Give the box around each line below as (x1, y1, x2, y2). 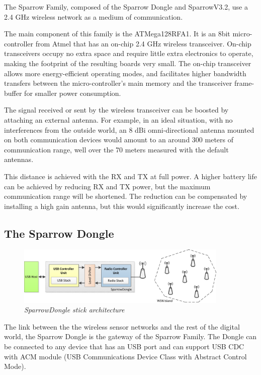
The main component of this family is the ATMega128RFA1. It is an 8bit (4, 28, 230, 39)
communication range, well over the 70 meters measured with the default (4, 144, 229, 154)
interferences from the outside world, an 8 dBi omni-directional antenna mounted (4, 124, 254, 135)
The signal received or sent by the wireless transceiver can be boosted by (4, 104, 229, 115)
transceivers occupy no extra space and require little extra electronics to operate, (4, 48, 253, 59)
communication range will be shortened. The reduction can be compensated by (4, 191, 247, 201)
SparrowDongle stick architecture (24, 304, 125, 315)
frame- (234, 78, 254, 88)
